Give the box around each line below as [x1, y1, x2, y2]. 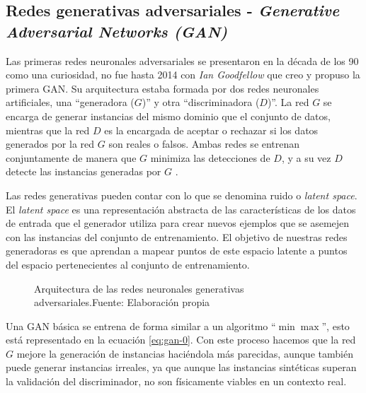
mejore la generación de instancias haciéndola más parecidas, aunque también [16, 346, 353, 360]
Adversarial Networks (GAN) [6, 20, 228, 42]
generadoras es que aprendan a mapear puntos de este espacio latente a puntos [6, 243, 348, 258]
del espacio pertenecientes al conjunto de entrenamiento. [6, 257, 250, 271]
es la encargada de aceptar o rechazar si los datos [104, 122, 319, 137]
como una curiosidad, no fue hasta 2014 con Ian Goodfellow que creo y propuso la [6, 67, 360, 82]
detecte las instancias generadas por [6, 164, 161, 179]
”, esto [321, 318, 350, 333]
